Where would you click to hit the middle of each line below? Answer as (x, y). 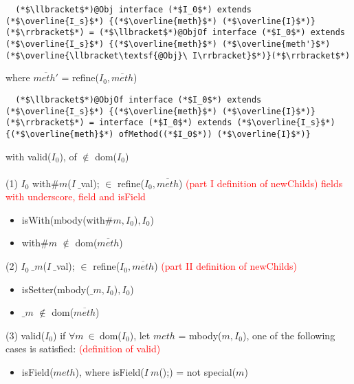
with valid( (29, 156)
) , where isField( (110, 372)
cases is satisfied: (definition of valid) (83, 349)
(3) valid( (25, 335)
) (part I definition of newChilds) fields (261, 183)
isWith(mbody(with (63, 219)
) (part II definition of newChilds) (225, 266)
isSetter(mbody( (56, 289)
